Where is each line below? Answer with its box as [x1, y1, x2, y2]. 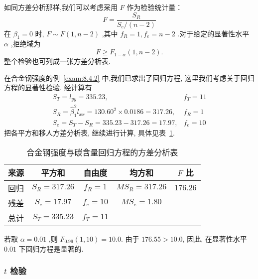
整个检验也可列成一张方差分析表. [4, 56, 111, 66]
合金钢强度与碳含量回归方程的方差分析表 [26, 146, 178, 158]
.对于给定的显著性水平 [177, 28, 250, 38]
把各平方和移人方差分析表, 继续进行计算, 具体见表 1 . [4, 128, 175, 138]
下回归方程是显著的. [18, 243, 84, 254]
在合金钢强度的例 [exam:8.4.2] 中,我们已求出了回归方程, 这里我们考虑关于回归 [4, 72, 255, 83]
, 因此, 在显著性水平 [182, 233, 247, 244]
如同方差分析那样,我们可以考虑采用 [4, 2, 118, 12]
